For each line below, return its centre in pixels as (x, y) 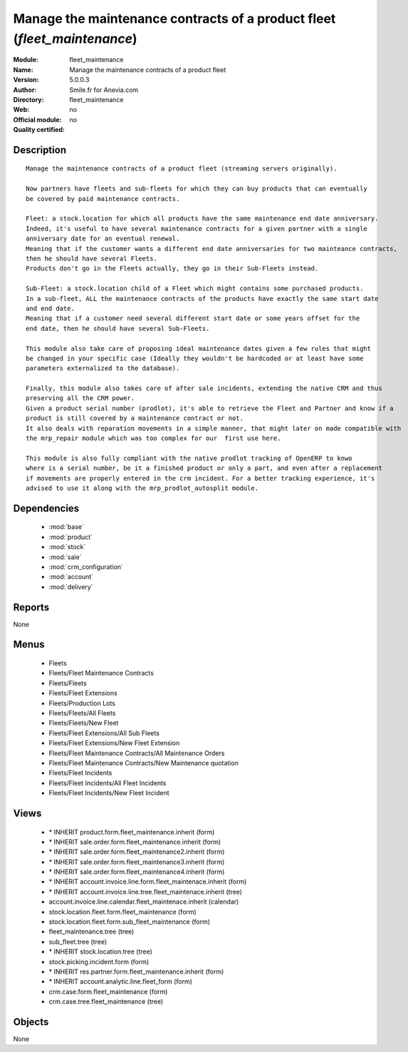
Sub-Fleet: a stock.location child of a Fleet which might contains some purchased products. (195, 288)
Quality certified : (39, 130)
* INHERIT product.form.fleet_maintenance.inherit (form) (132, 832)
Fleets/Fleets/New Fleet (84, 723)
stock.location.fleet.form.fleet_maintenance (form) (123, 911)
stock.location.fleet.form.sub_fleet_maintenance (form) (129, 922)
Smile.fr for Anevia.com (104, 90)
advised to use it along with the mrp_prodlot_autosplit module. (142, 488)
